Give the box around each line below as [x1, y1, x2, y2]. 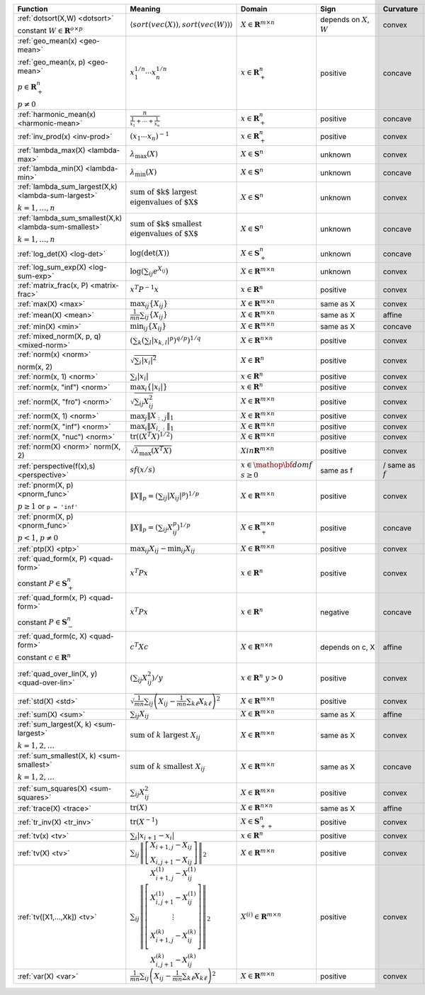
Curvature [382, 4, 418, 13]
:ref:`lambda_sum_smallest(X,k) [17, 213, 123, 223]
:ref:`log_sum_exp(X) [17, 262, 87, 272]
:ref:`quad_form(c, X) [17, 631, 88, 641]
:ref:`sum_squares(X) [17, 783, 88, 793]
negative [319, 607, 350, 617]
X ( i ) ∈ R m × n [241, 911, 282, 921]
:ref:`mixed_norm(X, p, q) [17, 332, 102, 342]
